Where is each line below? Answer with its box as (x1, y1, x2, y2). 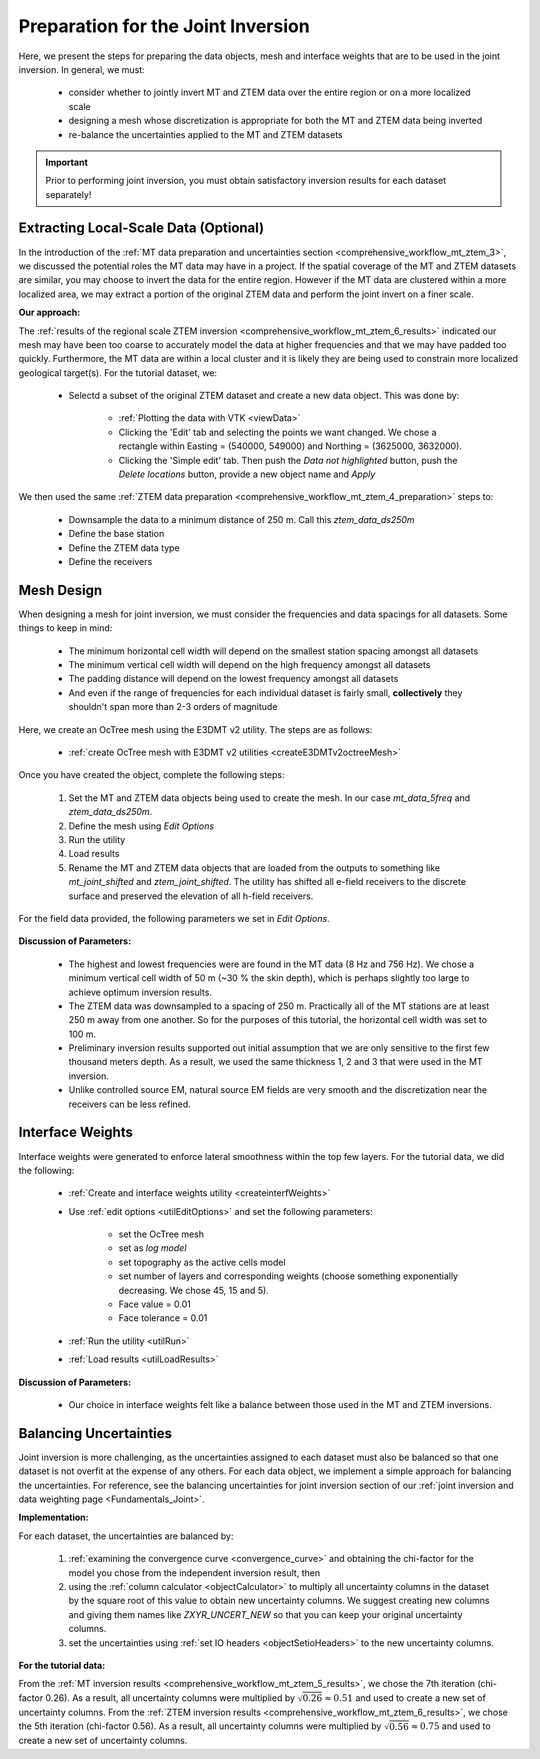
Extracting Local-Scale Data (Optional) (18, 220, 265, 237)
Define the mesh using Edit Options (68, 820, 215, 832)
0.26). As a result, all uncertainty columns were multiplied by (45, 1691, 295, 1704)
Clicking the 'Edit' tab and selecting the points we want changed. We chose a (118, 426, 437, 438)
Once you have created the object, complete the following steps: (18, 769, 285, 781)
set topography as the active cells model (118, 1256, 286, 1268)
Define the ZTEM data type (68, 541, 180, 554)
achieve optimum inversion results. (68, 986, 212, 998)
